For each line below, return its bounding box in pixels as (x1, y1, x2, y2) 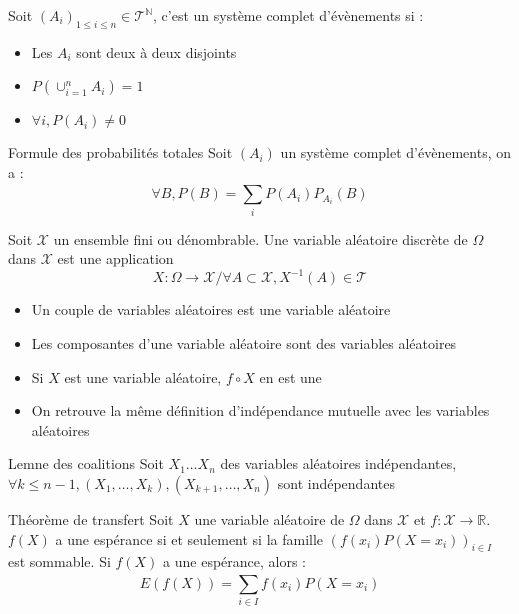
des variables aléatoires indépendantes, (220, 453, 457, 474)
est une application (57, 248, 174, 269)
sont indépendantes (277, 472, 395, 493)
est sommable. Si (8, 551, 111, 572)
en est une (259, 366, 322, 387)
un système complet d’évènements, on (280, 142, 512, 163)
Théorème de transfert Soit (8, 508, 174, 529)
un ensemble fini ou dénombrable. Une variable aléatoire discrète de (53, 228, 468, 249)
